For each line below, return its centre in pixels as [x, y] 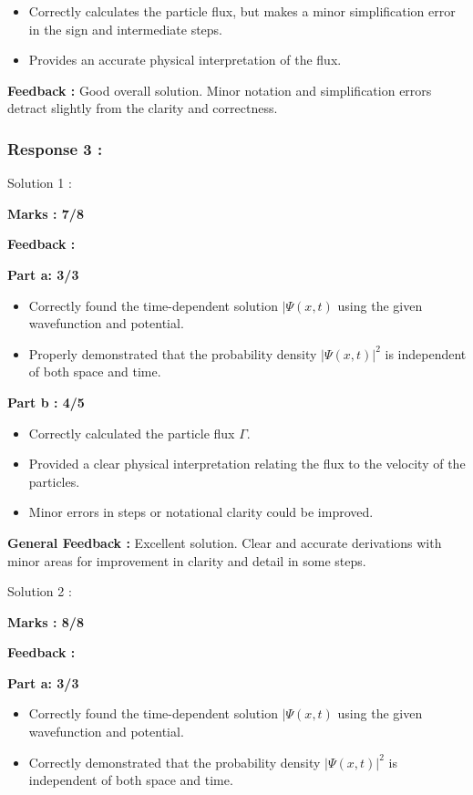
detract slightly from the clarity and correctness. [143, 108]
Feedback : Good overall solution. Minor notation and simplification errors [220, 90]
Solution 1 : [40, 183]
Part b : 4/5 [46, 402]
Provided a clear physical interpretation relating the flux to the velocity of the [247, 464]
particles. [54, 481]
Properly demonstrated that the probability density [173, 353]
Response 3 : [55, 148]
